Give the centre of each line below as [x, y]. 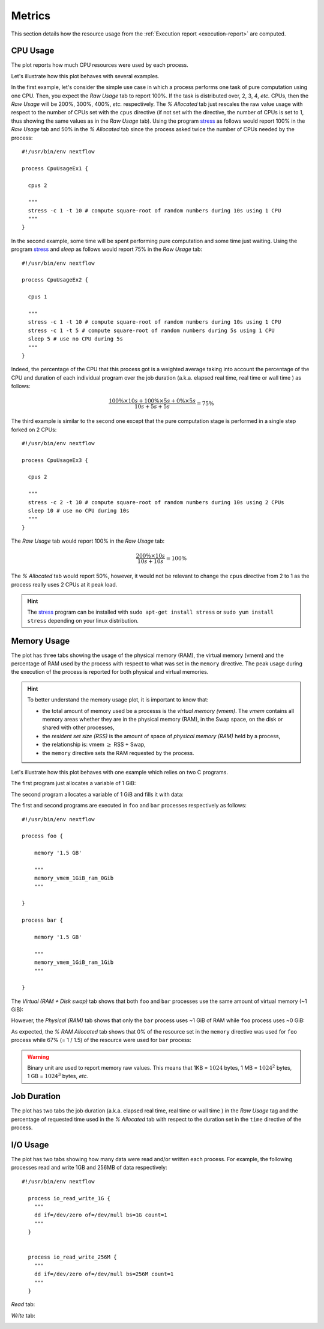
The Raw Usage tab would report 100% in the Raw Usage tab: [88, 541]
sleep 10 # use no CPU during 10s [79, 511]
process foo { [42, 836]
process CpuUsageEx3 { [55, 460]
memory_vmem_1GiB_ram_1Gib [74, 962]
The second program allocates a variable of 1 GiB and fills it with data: [97, 794]
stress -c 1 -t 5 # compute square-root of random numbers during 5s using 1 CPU [151, 330]
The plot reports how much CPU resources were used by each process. [100, 65]
